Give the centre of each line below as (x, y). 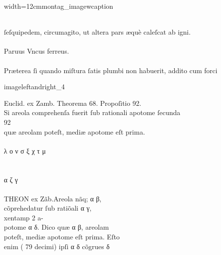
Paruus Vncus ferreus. (37, 51)
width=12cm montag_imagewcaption (59, 6)
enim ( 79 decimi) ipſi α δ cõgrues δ (57, 246)
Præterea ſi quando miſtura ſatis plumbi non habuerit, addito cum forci (111, 70)
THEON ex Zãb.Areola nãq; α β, (53, 198)
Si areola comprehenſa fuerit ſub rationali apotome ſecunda (92, 112)
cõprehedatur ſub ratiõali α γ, (48, 208)
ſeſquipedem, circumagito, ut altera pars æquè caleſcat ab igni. (97, 32)
